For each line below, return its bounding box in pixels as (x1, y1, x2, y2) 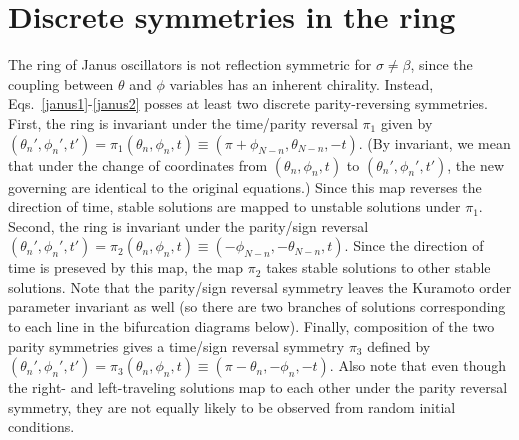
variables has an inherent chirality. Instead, (169, 73, 434, 94)
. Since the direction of (344, 235, 484, 256)
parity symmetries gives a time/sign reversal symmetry (8, 335, 345, 356)
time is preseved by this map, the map (8, 257, 244, 278)
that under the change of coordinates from (8, 154, 268, 175)
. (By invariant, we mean (358, 132, 511, 153)
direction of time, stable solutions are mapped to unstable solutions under (8, 196, 461, 217)
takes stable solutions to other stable (266, 257, 491, 278)
